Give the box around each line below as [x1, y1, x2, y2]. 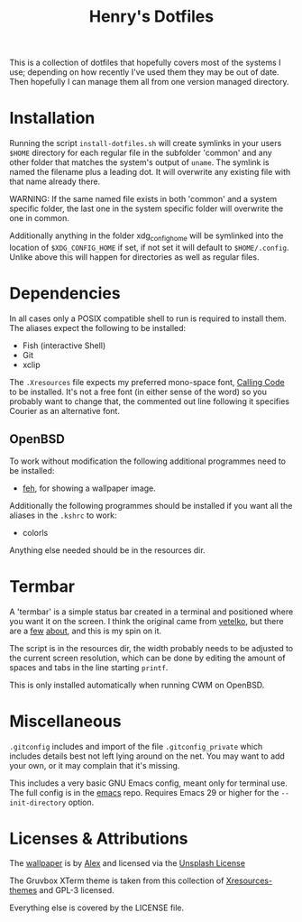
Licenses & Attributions [9, 828, 188, 849]
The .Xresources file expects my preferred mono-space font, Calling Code [9, 376, 286, 387]
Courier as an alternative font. [9, 405, 120, 416]
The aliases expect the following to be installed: [9, 322, 187, 333]
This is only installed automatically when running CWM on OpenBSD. [9, 679, 265, 690]
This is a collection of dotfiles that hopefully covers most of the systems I [9, 57, 281, 69]
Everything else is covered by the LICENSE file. [9, 902, 185, 913]
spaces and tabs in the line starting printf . [9, 661, 169, 673]
